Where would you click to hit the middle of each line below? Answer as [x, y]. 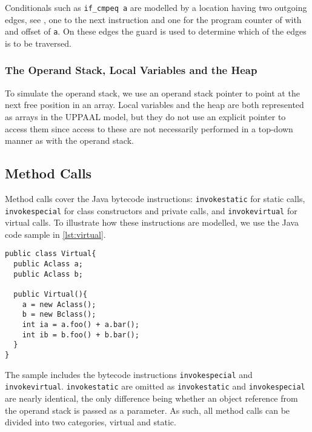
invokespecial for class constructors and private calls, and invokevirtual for [151, 210]
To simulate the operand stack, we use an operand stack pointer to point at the [152, 93]
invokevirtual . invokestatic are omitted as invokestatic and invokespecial [155, 386]
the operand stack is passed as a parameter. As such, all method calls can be [148, 410]
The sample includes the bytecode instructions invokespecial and [129, 374]
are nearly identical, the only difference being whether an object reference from [151, 398]
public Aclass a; [48, 264]
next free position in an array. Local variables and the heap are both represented [154, 105]
